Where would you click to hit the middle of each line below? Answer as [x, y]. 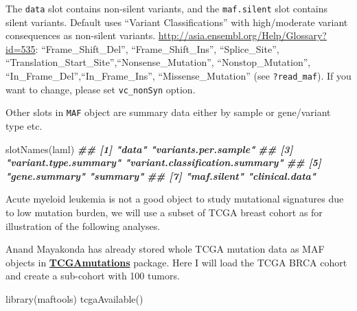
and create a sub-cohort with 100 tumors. [93, 276]
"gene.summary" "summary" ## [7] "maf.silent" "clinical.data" [161, 175]
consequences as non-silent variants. [81, 35]
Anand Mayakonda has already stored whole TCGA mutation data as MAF [165, 249]
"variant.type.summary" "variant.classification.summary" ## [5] [163, 162]
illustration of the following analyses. [83, 226]
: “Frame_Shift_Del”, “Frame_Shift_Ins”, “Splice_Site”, [157, 48]
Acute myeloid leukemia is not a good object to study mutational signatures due [175, 199]
